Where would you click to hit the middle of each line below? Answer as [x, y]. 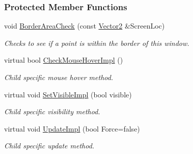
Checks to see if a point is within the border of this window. [97, 43]
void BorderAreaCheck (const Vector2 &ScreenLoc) [85, 26]
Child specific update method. [49, 146]
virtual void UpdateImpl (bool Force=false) [72, 128]
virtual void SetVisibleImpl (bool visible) [68, 94]
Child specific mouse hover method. [59, 77]
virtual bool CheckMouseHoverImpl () [64, 60]
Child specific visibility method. [52, 111]
